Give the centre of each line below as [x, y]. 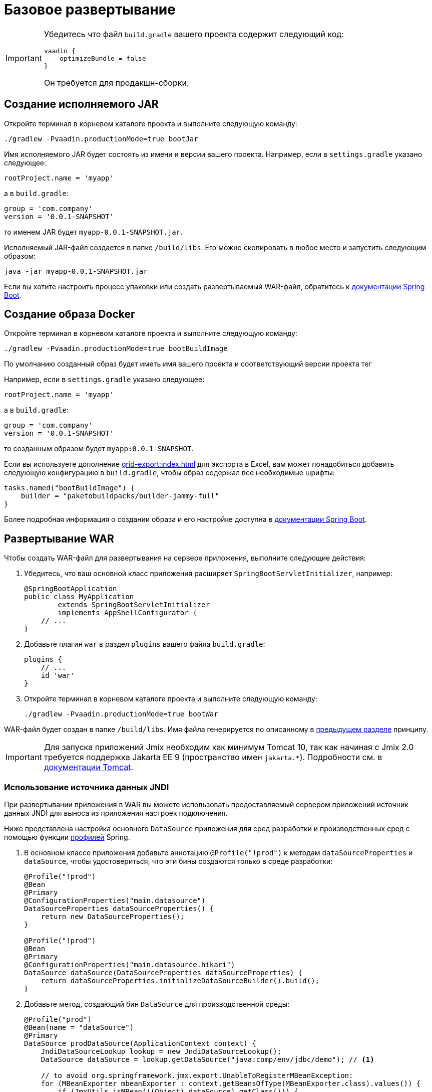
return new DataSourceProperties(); [113, 917]
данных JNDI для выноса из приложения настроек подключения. [116, 813]
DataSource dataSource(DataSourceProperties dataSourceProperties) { [163, 973]
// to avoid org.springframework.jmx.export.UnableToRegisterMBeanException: [197, 1076]
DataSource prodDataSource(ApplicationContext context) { [140, 1044]
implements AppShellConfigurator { [127, 613]
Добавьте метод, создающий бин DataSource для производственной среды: [157, 1004]
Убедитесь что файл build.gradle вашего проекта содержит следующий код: [194, 34]
